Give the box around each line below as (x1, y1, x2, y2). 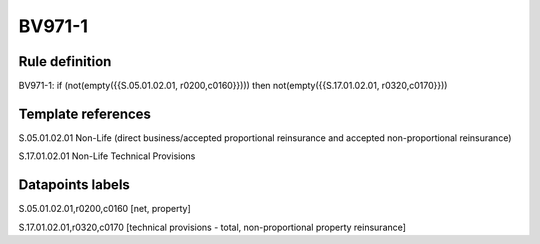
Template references (18, 105, 152, 122)
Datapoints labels (18, 176, 130, 194)
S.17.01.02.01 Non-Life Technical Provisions (18, 150, 196, 162)
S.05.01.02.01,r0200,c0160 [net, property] (18, 203, 192, 215)
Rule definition (18, 53, 112, 70)
